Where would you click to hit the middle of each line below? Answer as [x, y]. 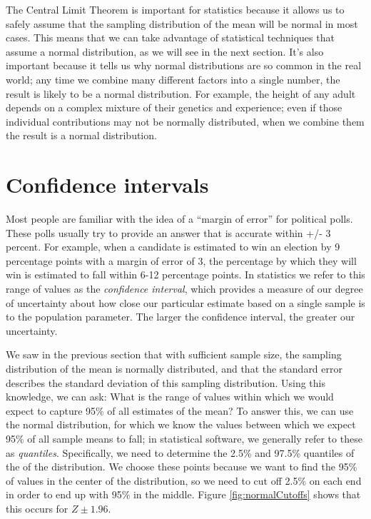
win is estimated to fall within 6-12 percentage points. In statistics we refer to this [185, 274]
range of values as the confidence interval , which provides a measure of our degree [184, 289]
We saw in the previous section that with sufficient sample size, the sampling [174, 354]
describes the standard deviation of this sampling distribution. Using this [166, 382]
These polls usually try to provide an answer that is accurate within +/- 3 [168, 232]
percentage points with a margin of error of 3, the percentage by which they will [181, 260]
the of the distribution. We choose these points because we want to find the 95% [182, 467]
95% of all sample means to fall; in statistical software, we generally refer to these [184, 438]
